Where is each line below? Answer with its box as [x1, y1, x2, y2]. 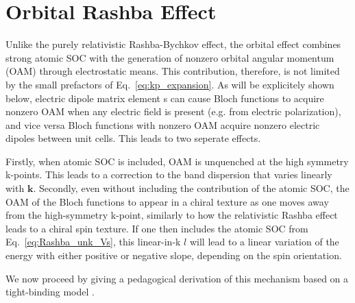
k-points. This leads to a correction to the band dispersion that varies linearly [5, 167, 332, 182]
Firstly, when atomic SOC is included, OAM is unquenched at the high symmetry [5, 154, 349, 168]
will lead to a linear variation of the [189, 234, 339, 249]
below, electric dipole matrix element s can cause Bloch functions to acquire [5, 90, 324, 105]
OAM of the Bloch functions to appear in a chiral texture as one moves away [5, 194, 329, 208]
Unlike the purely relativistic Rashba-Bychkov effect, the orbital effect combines [5, 37, 341, 51]
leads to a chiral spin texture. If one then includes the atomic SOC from [5, 221, 308, 235]
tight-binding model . [5, 284, 95, 299]
